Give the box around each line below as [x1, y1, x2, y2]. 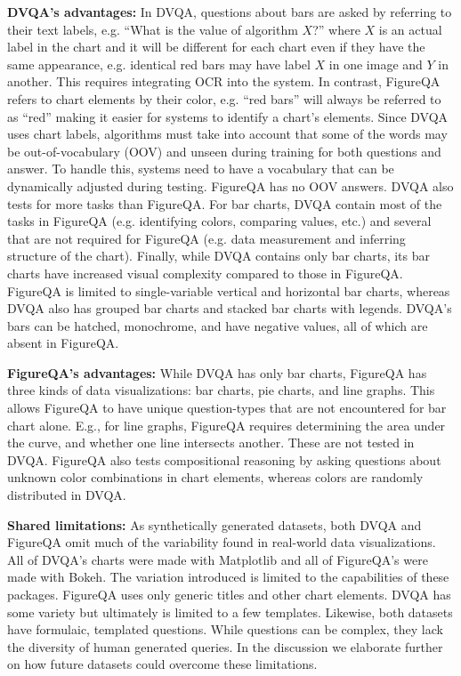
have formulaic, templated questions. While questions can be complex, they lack [7, 620, 443, 639]
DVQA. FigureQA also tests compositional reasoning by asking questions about [7, 450, 441, 469]
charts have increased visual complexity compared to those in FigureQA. [7, 263, 403, 282]
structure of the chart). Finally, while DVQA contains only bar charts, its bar [7, 246, 431, 265]
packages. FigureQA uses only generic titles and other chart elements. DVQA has [7, 585, 451, 603]
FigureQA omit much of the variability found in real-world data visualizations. [7, 533, 436, 551]
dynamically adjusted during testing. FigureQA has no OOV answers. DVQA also [7, 176, 454, 195]
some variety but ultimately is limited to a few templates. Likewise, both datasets [7, 602, 453, 621]
